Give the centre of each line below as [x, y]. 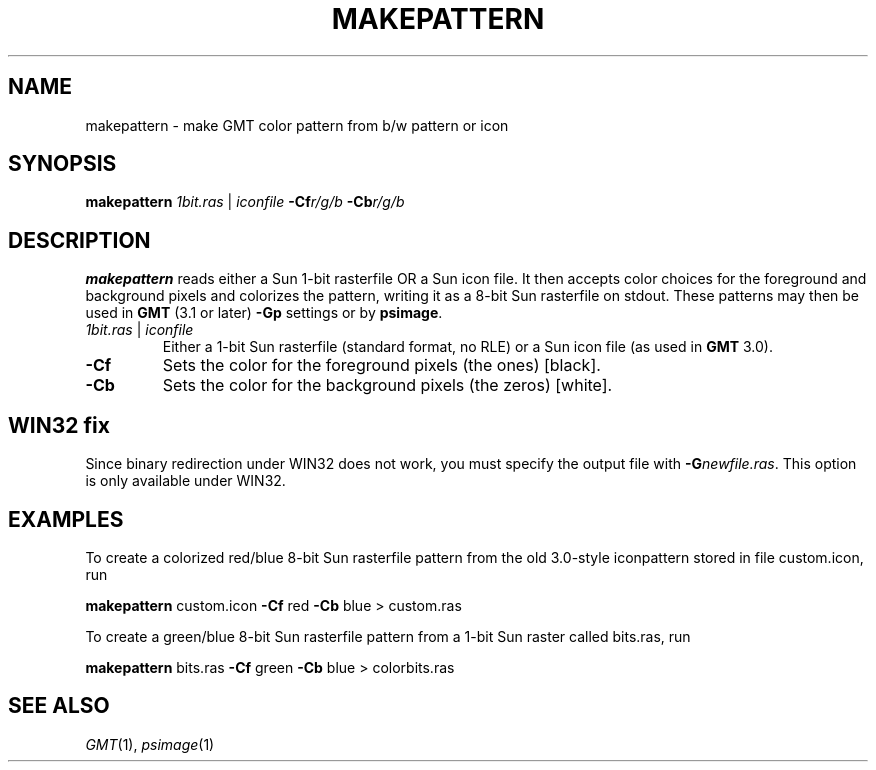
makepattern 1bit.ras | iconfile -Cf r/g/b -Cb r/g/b [245, 202]
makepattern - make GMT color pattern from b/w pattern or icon [297, 125]
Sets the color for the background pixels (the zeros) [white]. [387, 385]
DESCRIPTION [79, 240]
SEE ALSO [59, 706]
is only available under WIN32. [185, 481]
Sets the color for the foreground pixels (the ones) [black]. [381, 365]
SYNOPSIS [62, 164]
